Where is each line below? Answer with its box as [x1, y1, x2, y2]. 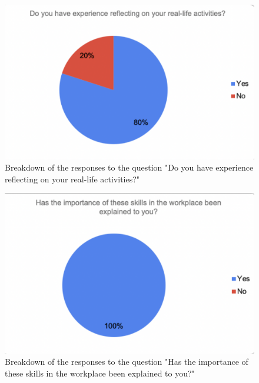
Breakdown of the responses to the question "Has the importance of [5, 355, 248, 368]
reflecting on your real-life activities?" [5, 172, 140, 185]
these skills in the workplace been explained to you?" [5, 367, 195, 379]
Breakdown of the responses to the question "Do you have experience [5, 161, 254, 174]
